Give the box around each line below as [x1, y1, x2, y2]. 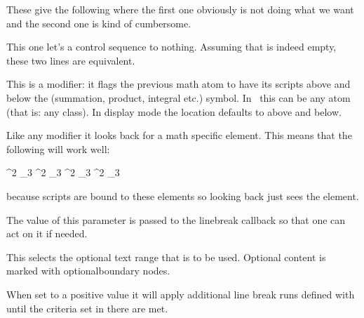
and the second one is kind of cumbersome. [6, 15, 191, 30]
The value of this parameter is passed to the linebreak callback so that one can [6, 212, 346, 227]
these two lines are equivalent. [6, 53, 135, 67]
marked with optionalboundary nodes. [6, 263, 170, 278]
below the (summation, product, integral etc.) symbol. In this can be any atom [6, 90, 351, 105]
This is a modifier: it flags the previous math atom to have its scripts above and [6, 77, 351, 91]
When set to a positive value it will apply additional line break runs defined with [6, 286, 355, 301]
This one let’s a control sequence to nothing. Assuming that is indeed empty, [6, 39, 337, 54]
